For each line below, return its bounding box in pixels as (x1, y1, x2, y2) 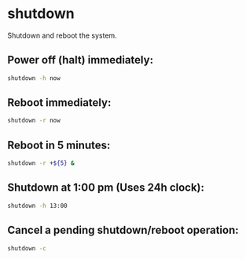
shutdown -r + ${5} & (7, 159, 75, 167)
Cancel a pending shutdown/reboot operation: (7, 224, 239, 237)
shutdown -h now (7, 74, 61, 82)
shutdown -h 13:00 (7, 202, 68, 210)
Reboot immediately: (7, 96, 112, 110)
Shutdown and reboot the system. (7, 31, 117, 40)
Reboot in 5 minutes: (7, 138, 111, 151)
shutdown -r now (7, 117, 61, 125)
